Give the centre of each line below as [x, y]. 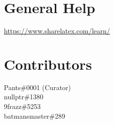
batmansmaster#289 [35, 116]
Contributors [48, 64]
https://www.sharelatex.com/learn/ [57, 31]
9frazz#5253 [22, 106]
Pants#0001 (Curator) [38, 87]
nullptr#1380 [24, 97]
